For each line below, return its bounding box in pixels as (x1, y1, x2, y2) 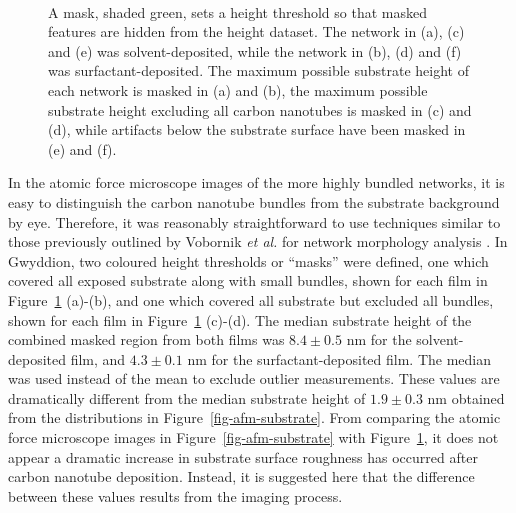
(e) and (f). (48, 138, 117, 159)
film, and (70, 348, 126, 369)
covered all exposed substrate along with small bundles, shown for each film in (8, 270, 488, 291)
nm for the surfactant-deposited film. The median (187, 348, 492, 369)
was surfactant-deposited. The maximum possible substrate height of (48, 60, 469, 81)
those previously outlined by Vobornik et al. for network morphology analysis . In (8, 231, 508, 252)
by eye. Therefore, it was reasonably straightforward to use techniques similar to (8, 211, 501, 232)
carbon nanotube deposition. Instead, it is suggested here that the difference (8, 466, 475, 487)
